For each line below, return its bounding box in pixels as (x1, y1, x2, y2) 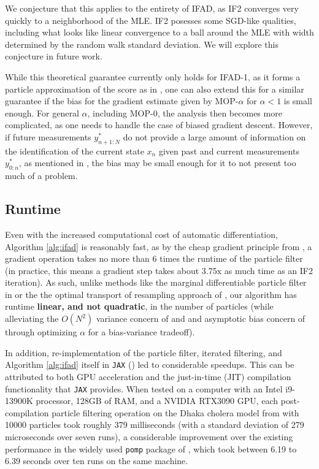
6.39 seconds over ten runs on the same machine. (5, 454, 188, 467)
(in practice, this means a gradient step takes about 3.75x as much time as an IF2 (5, 264, 313, 276)
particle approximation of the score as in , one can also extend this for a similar (5, 82, 304, 95)
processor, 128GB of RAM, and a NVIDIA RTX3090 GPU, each (36, 394, 279, 407)
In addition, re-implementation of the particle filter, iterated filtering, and (5, 346, 282, 359)
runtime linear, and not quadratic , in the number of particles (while (5, 300, 274, 313)
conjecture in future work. (5, 50, 102, 63)
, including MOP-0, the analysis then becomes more (87, 106, 282, 119)
